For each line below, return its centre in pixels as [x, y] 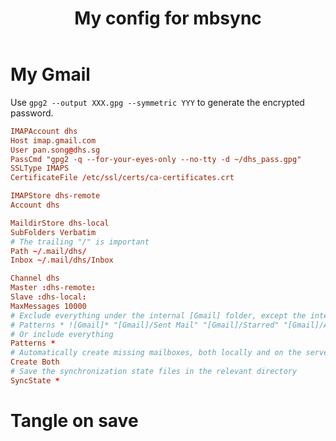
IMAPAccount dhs [44, 131]
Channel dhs [35, 278]
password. [32, 113]
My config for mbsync [168, 18]
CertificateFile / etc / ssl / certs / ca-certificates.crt [122, 178]
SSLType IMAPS [40, 168]
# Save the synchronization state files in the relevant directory [154, 372]
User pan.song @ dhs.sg [55, 150]
